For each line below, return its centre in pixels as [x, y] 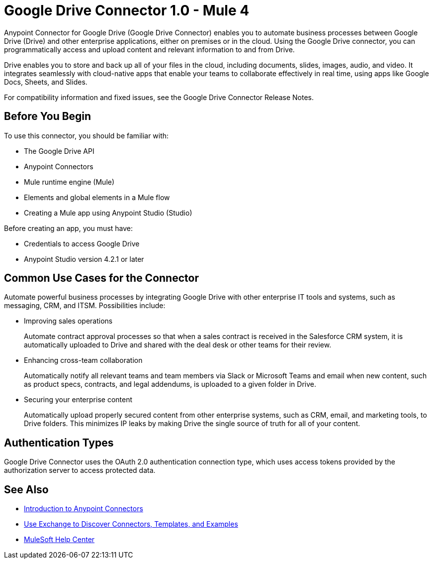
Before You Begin [48, 116]
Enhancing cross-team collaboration [83, 360]
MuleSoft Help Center [59, 540]
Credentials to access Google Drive [82, 243]
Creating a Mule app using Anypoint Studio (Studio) [108, 213]
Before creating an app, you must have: [69, 228]
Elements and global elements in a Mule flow [97, 197]
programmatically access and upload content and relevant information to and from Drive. [149, 49]
